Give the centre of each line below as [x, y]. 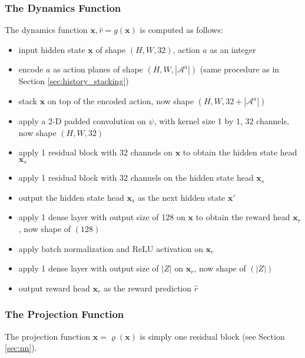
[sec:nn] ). [21, 348]
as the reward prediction [147, 288]
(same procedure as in [240, 69]
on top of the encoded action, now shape [120, 101]
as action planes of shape [98, 69]
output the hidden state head [71, 197]
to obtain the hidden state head [240, 152]
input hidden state [52, 49]
